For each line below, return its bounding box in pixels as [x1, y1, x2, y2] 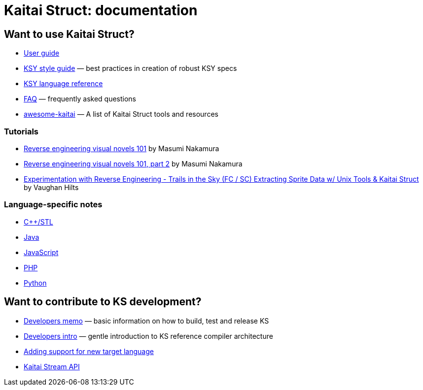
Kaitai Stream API [24, 362, 80, 371]
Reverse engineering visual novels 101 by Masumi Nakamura [24, 144, 219, 153]
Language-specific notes [4, 199, 103, 210]
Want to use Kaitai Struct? [4, 28, 135, 40]
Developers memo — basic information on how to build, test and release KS [24, 316, 269, 325]
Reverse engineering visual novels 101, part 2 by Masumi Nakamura [24, 159, 243, 168]
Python [24, 278, 47, 287]
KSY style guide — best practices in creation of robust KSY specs [24, 64, 237, 73]
